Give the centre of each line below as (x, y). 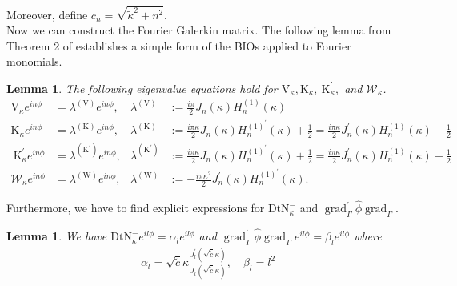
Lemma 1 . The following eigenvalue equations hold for (142, 88)
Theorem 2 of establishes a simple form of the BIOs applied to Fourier (179, 45)
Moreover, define (47, 14)
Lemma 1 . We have (57, 236)
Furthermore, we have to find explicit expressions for (136, 208)
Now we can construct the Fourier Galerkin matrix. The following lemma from (199, 30)
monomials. (34, 61)
